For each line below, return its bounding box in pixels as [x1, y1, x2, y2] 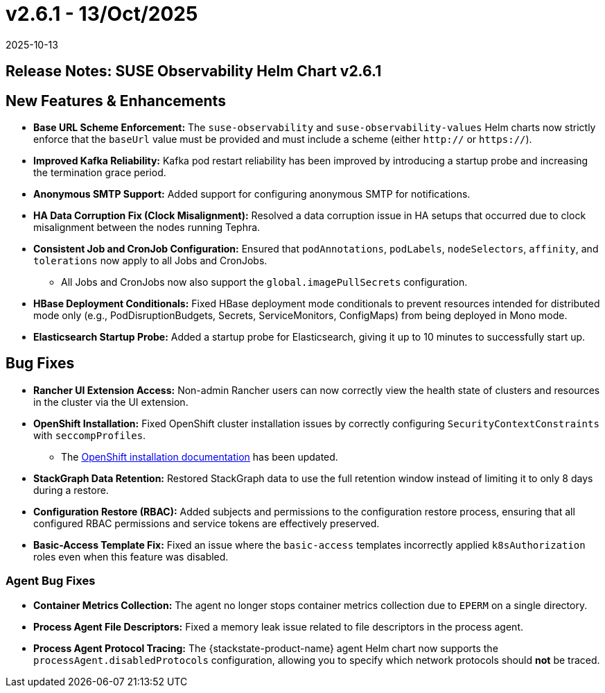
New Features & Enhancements [6, 92, 226, 110]
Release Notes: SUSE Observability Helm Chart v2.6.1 [6, 62, 382, 80]
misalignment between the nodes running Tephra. [33, 221, 261, 234]
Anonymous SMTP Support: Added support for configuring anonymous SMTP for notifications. [33, 188, 471, 200]
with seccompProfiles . [33, 429, 146, 441]
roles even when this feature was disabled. [33, 550, 229, 563]
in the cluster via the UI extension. [33, 395, 188, 408]
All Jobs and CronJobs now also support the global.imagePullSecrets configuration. [61, 276, 468, 289]
